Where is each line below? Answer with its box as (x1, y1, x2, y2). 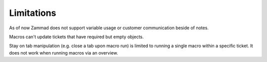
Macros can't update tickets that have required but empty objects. (9, 34, 144, 40)
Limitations (9, 7, 56, 18)
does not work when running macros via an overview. (9, 50, 118, 56)
